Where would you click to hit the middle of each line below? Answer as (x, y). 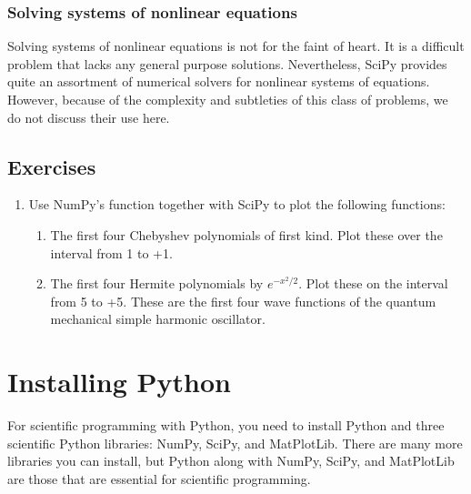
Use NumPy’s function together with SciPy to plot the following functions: (237, 204)
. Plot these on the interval (373, 283)
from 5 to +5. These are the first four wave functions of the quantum (243, 301)
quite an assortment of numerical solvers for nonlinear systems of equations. (219, 81)
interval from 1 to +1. (111, 252)
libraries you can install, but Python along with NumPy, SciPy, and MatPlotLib (231, 461)
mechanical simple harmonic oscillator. (158, 319)
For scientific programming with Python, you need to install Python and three (226, 425)
